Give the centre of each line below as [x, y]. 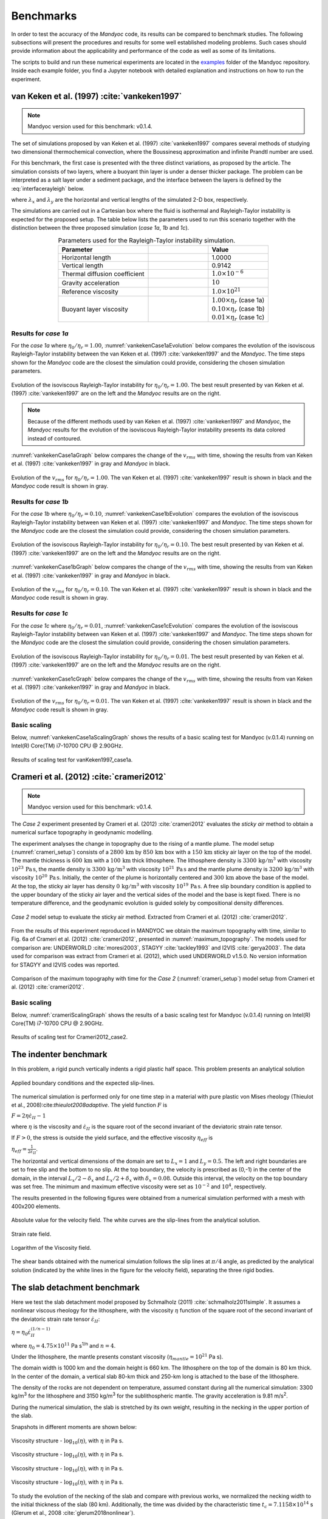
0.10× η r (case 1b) [238, 309]
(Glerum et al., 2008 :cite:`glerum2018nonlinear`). [73, 1513]
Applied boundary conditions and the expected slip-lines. [83, 1083]
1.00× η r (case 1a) [238, 301]
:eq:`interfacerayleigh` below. [48, 188]
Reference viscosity [90, 292]
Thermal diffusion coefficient [103, 274]
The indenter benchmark [59, 1054]
